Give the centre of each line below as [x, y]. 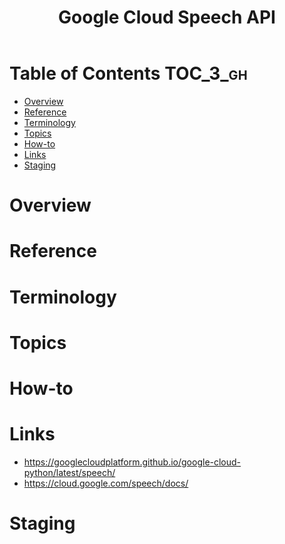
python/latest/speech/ [69, 472]
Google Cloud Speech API [167, 17]
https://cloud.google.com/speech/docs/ [106, 483]
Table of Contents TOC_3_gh [128, 73]
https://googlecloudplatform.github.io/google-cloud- [132, 462]
